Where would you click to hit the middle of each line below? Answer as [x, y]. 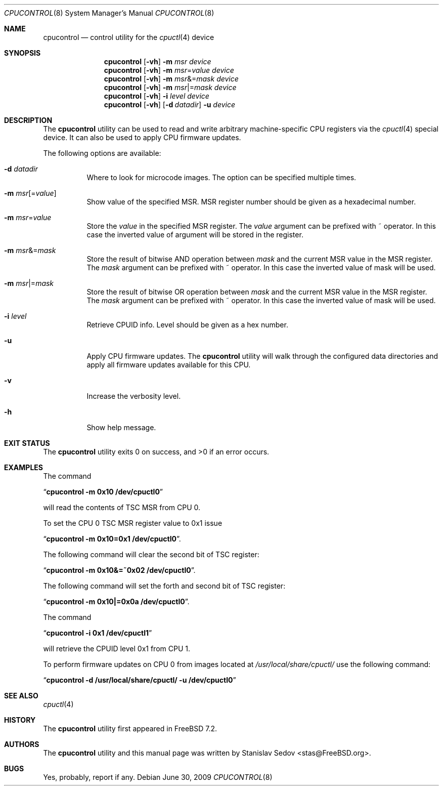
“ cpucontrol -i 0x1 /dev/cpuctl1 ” [98, 633]
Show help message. [121, 427]
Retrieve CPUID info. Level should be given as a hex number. [187, 325]
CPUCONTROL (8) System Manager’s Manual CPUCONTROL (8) [109, 13]
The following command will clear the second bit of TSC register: [151, 554]
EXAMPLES [24, 467]
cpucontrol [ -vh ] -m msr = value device [169, 70]
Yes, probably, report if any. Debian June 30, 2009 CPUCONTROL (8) [158, 777]
